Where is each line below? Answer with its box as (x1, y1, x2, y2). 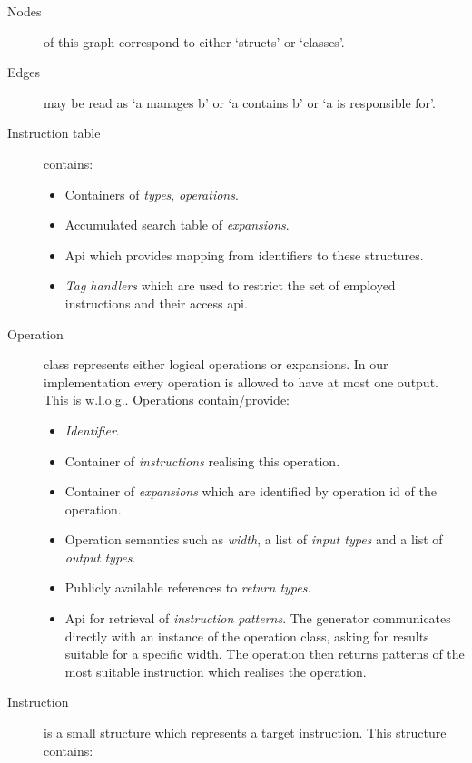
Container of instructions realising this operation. (64, 451, 340, 470)
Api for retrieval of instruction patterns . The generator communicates (64, 609, 451, 628)
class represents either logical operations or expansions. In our (44, 355, 388, 374)
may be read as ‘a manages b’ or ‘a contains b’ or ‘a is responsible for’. (44, 93, 436, 112)
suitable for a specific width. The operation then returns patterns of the (64, 644, 465, 663)
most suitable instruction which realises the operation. (64, 661, 367, 680)
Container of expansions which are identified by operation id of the (64, 482, 437, 501)
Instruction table (7, 123, 101, 142)
